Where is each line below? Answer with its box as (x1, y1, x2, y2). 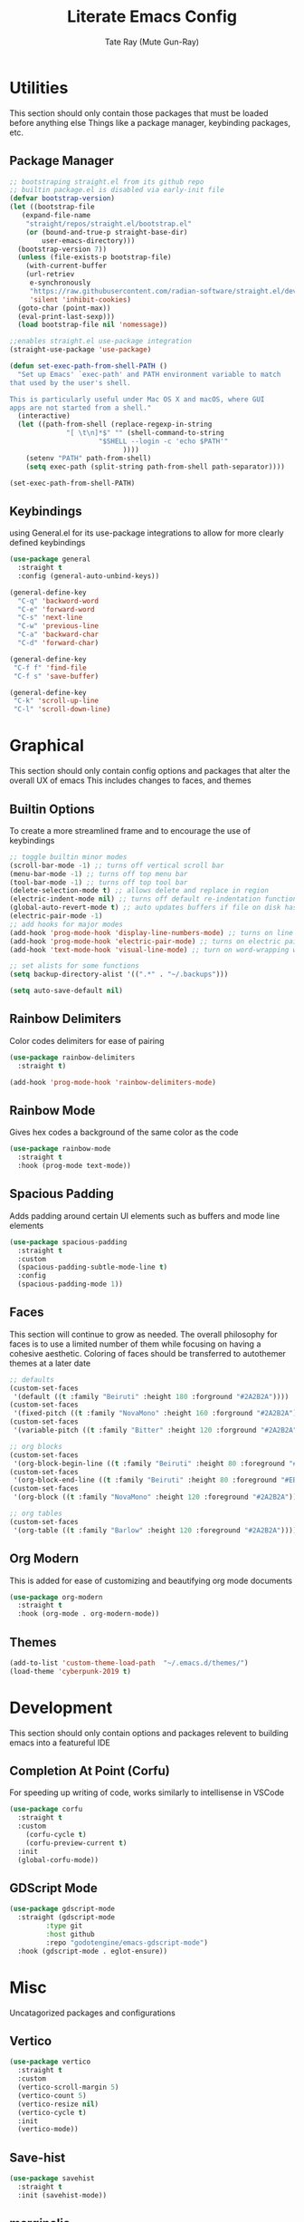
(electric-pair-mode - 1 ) (9, 912, 103, 921)
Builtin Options (9, 801, 95, 816)
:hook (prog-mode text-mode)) (17, 1162, 131, 1171)
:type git (45, 1921, 83, 1931)
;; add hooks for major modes (9, 920, 124, 929)
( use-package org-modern (9, 1592, 103, 1601)
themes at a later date (9, 1357, 91, 1368)
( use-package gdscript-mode (9, 1905, 116, 1914)
